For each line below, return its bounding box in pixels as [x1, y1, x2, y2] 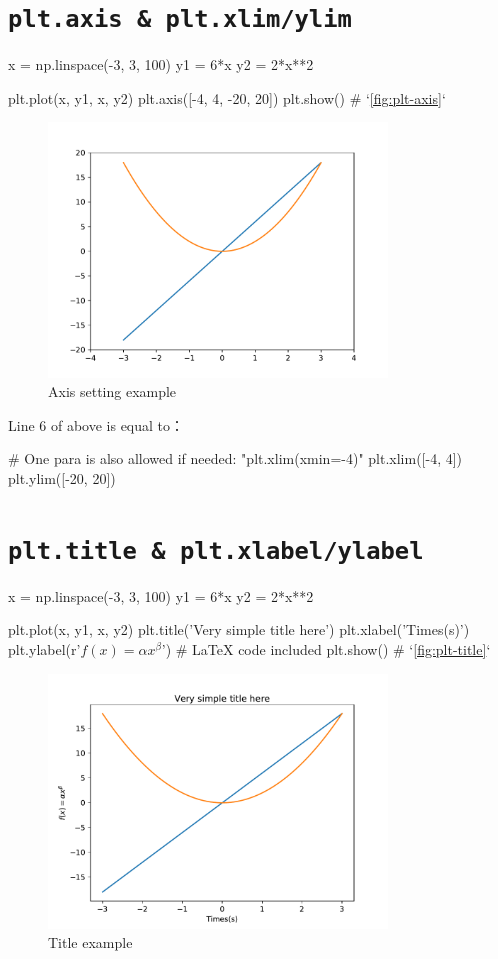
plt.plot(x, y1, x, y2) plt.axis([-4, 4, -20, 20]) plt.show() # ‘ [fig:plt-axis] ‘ [8, 87, 446, 108]
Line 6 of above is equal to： [8, 414, 185, 435]
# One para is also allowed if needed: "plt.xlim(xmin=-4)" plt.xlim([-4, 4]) [8, 448, 463, 469]
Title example [48, 932, 133, 953]
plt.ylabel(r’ [8, 638, 81, 659]
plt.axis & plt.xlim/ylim [8, 5, 352, 34]
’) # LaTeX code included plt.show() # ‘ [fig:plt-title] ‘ [161, 638, 491, 659]
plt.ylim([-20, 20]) [8, 467, 116, 488]
